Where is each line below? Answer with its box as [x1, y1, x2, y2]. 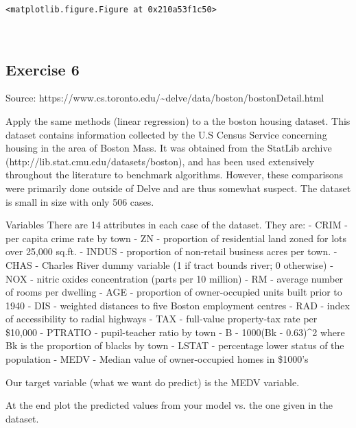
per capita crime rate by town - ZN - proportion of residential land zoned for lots [5, 230, 347, 245]
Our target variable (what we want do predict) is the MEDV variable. [5, 374, 300, 389]
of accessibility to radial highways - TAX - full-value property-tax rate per [5, 311, 318, 326]
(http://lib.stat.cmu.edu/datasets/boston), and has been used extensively [5, 154, 315, 168]
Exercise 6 [5, 58, 80, 80]
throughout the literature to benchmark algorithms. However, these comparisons [5, 167, 344, 182]
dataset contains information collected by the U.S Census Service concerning [5, 127, 327, 141]
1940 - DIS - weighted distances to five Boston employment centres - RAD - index [5, 298, 350, 312]
